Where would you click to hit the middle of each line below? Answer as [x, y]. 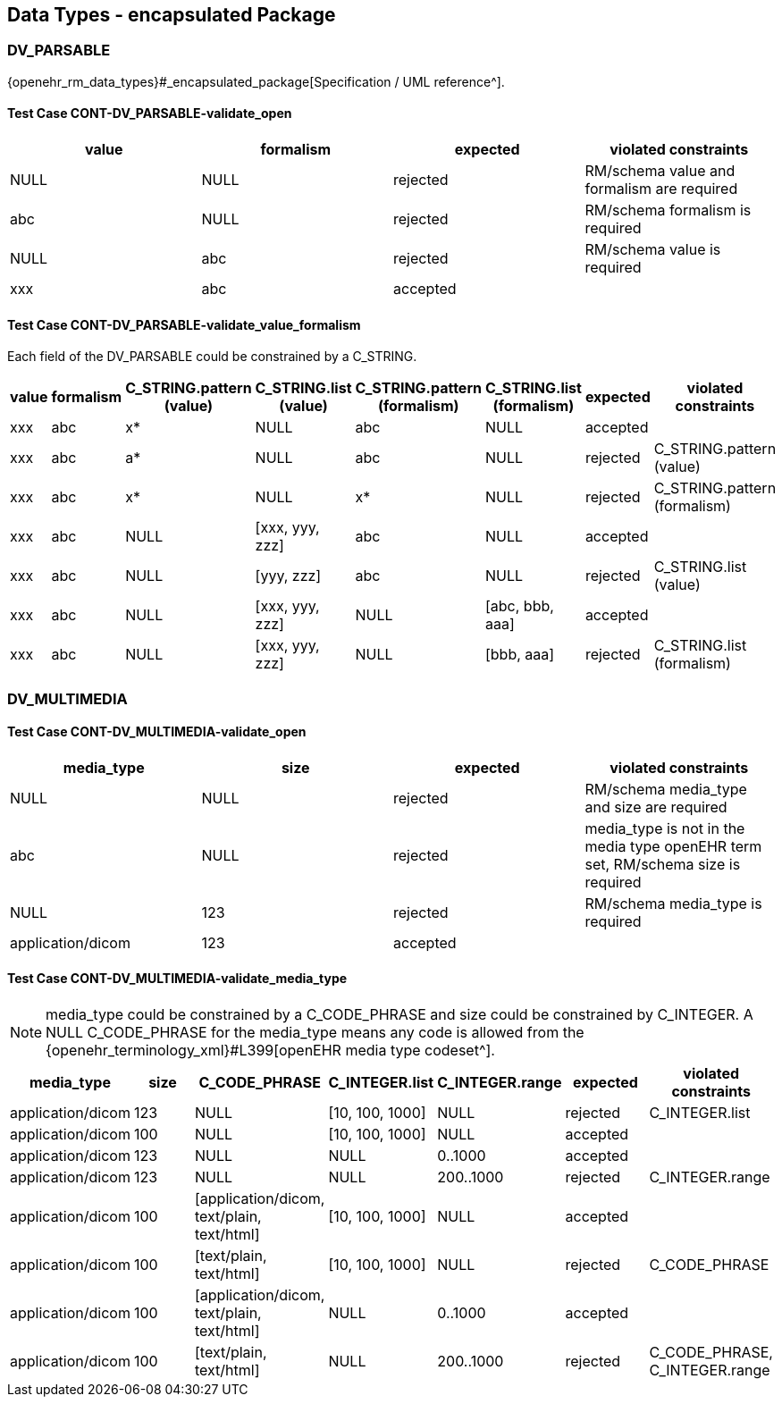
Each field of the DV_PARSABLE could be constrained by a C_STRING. [212, 357]
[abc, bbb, [519, 606]
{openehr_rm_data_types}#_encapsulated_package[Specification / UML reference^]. [256, 81]
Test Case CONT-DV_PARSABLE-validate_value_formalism [184, 324]
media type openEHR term [673, 846]
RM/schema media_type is [673, 903]
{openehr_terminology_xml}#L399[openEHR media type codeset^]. [270, 1051]
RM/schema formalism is [668, 210]
